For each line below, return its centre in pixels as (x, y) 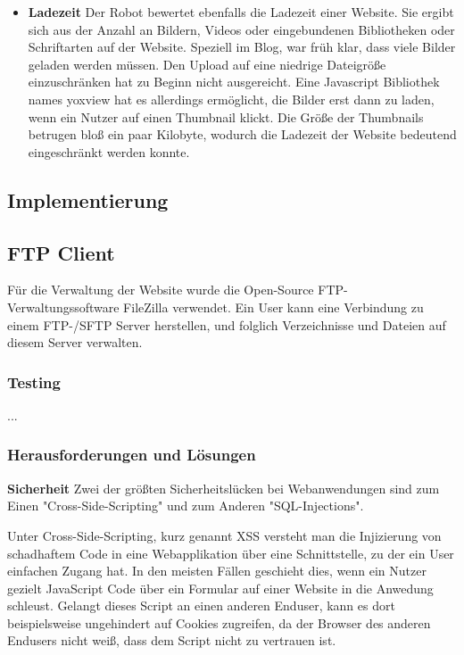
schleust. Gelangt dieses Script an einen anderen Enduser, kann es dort (201, 605)
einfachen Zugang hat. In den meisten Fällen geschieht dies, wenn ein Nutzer (217, 571)
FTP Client (61, 252)
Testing (34, 381)
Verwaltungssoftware (63, 307)
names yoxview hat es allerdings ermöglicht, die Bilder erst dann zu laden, (231, 99)
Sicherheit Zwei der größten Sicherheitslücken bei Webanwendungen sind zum (224, 488)
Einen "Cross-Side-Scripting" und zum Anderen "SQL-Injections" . (186, 506)
